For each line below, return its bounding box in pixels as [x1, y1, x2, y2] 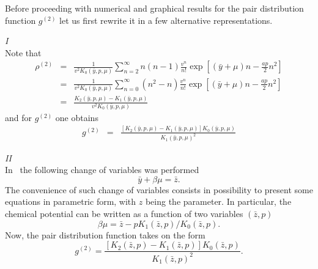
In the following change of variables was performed [5, 163, 199, 176]
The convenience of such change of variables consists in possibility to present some [5, 183, 313, 196]
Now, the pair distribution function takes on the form [5, 228, 205, 241]
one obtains [55, 111, 98, 123]
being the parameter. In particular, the [145, 195, 292, 208]
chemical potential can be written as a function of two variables [5, 207, 243, 219]
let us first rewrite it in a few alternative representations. [59, 13, 273, 26]
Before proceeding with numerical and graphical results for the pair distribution [5, 2, 304, 14]
